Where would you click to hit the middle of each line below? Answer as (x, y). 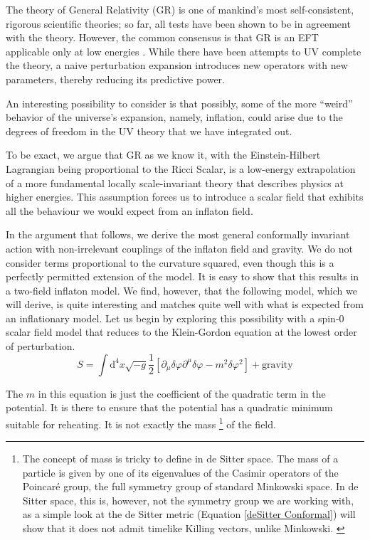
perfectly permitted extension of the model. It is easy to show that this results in (183, 276)
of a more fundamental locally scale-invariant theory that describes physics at (175, 182)
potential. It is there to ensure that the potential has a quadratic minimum (169, 407)
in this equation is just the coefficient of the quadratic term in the (182, 393)
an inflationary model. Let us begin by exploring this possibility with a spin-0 (175, 318)
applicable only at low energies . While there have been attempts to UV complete (184, 51)
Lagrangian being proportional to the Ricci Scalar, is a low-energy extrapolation (181, 168)
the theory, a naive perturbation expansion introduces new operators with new (177, 65)
